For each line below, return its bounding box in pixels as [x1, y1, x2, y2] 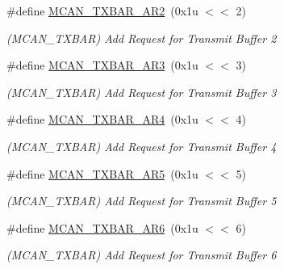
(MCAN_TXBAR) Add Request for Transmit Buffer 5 [6, 192, 277, 209]
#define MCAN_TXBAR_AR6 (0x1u [6, 219, 198, 236]
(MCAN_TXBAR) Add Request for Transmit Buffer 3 [6, 83, 277, 100]
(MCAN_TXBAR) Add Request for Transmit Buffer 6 [6, 246, 277, 263]
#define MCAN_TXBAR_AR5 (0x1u [6, 165, 198, 182]
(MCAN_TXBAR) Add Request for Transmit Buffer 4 [6, 137, 277, 154]
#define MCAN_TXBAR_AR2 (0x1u [6, 2, 198, 19]
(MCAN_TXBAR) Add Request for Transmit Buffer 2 [6, 29, 277, 46]
